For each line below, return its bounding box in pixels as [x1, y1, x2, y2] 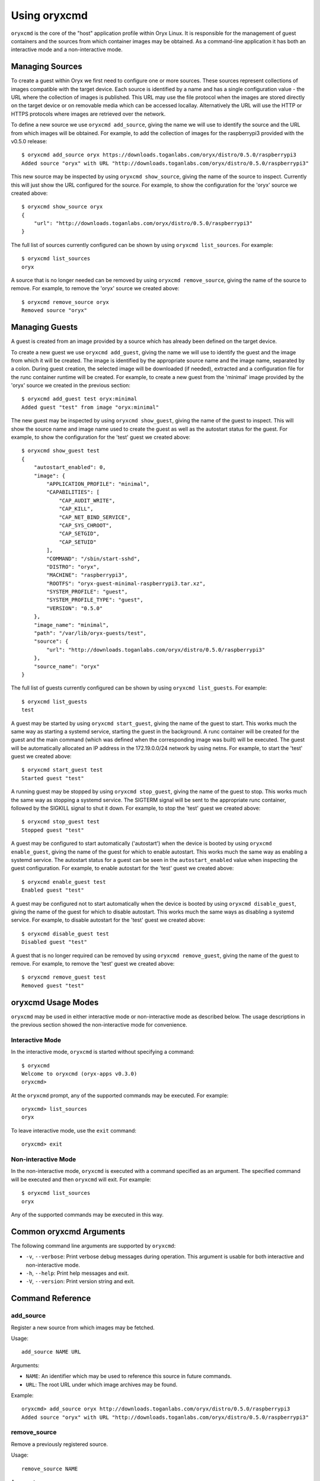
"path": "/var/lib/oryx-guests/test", [33, 630, 147, 637]
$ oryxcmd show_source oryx [21, 203, 103, 210]
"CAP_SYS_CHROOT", [59, 522, 113, 528]
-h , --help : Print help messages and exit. [25, 1270, 129, 1277]
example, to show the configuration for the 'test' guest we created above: [11, 434, 191, 441]
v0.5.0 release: [11, 137, 47, 145]
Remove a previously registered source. [11, 1440, 108, 1448]
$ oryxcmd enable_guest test [21, 879, 106, 885]
